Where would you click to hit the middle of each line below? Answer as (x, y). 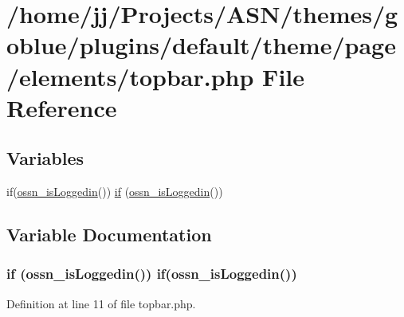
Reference (62, 107)
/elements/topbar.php (130, 76)
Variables (45, 158)
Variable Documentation (109, 235)
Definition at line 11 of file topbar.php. (101, 303)
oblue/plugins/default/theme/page (201, 45)
